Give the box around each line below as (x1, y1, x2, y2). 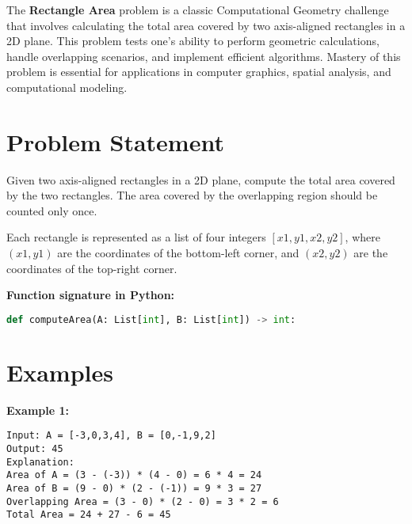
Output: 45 (6, 443, 63, 455)
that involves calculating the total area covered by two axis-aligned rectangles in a (6, 17, 406, 33)
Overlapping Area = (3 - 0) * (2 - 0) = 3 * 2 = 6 (6, 496, 279, 507)
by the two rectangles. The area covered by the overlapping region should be (6, 187, 378, 203)
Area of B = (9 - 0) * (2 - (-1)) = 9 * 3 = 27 (6, 483, 262, 495)
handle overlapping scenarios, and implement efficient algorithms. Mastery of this (6, 47, 401, 64)
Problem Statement (6, 125, 224, 158)
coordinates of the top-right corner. (6, 260, 177, 276)
